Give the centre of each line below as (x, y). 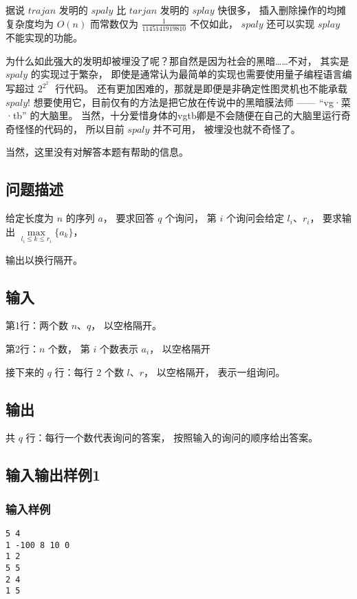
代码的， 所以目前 (84, 128)
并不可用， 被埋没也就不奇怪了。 (227, 128)
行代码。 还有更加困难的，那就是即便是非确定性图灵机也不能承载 (201, 88)
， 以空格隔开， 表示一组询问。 (215, 371)
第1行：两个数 (37, 325)
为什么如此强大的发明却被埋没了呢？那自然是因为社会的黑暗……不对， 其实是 (177, 60)
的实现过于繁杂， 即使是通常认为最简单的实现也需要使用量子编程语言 (186, 74)
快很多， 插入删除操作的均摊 (282, 10)
